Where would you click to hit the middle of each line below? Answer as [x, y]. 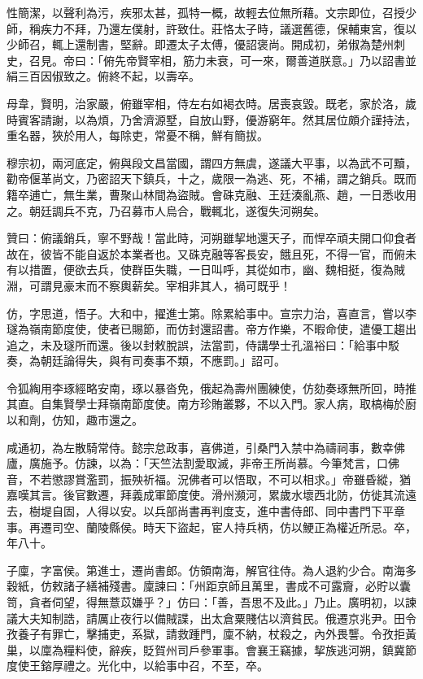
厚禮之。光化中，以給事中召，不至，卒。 [160, 666]
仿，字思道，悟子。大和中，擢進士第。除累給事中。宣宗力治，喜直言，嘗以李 [211, 313]
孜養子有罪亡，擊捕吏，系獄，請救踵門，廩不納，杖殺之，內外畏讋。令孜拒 [206, 634]
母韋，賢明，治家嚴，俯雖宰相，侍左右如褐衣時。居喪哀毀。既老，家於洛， [206, 103]
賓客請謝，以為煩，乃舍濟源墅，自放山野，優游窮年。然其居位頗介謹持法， [217, 119]
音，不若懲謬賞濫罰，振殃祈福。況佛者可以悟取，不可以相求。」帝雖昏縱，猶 [209, 479]
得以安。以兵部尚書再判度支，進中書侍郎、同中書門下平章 [251, 511]
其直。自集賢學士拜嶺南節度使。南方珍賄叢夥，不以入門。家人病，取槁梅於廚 [211, 404]
